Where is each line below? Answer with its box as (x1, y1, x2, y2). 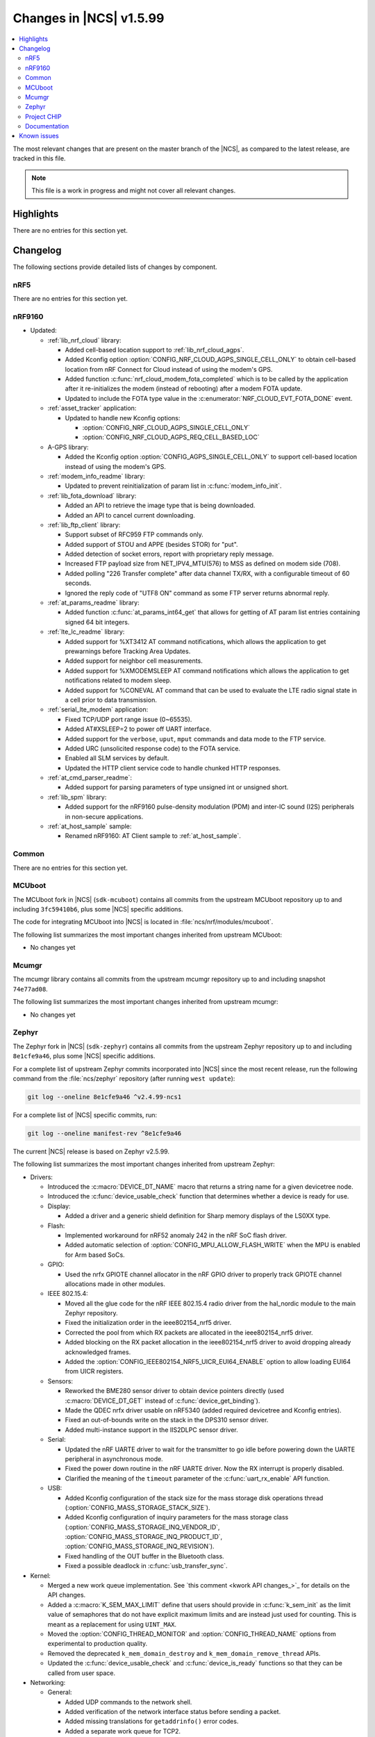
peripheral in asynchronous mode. (65, 1454, 163, 1463)
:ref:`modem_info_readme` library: (47, 472, 145, 480)
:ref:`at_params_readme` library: (47, 598, 140, 607)
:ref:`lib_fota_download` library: (47, 491, 137, 500)
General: (47, 1688, 72, 1697)
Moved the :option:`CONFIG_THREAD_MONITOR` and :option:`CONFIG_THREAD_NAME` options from (47, 1629, 336, 1638)
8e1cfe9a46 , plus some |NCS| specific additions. (12, 1052, 156, 1060)
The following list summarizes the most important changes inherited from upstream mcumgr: (12, 998, 278, 1006)
